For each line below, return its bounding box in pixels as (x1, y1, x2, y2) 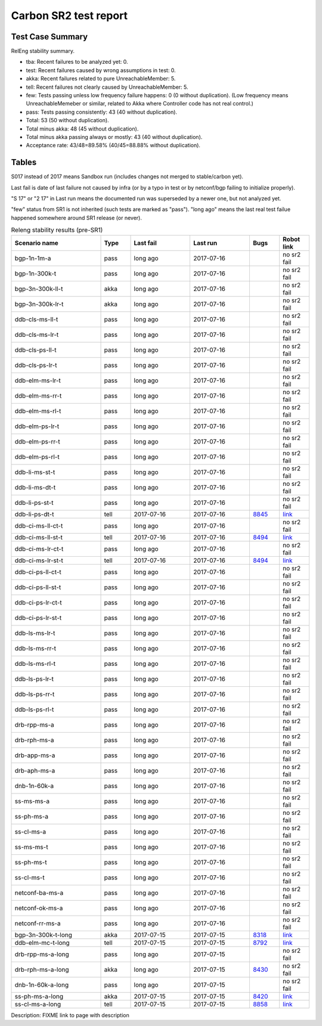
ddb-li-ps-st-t (14, 498, 54, 507)
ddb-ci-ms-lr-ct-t (14, 544, 64, 553)
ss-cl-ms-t (14, 873, 45, 882)
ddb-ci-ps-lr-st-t (14, 613, 62, 622)
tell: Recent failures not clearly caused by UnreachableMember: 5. (26, 83, 188, 91)
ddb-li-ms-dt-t (14, 483, 56, 491)
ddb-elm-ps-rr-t (14, 437, 60, 445)
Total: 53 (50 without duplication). (26, 117, 110, 124)
